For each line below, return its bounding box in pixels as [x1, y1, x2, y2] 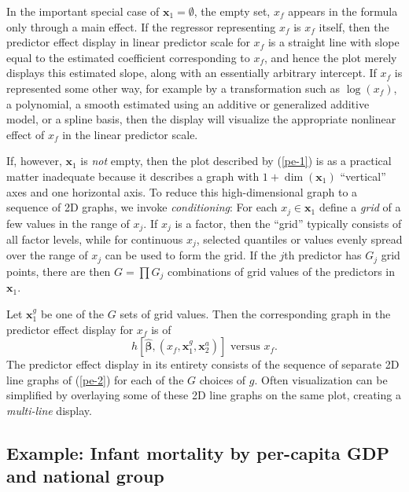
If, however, [6, 152, 62, 169]
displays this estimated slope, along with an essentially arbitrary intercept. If [6, 64, 377, 81]
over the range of [6, 247, 88, 263]
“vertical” [340, 167, 386, 184]
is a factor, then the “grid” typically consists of [175, 215, 402, 231]
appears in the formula [288, 3, 398, 19]
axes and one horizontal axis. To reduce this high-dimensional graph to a [6, 183, 358, 200]
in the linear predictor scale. [62, 126, 198, 142]
